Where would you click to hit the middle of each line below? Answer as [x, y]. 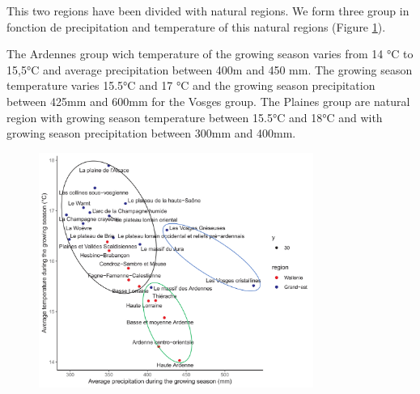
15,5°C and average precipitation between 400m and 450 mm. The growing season [210, 69]
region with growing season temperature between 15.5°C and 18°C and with [195, 117]
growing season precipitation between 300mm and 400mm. [151, 133]
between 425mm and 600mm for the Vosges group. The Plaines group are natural [208, 101]
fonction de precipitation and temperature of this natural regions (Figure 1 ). [196, 26]
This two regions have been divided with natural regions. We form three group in [208, 11]
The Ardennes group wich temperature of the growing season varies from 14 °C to [210, 54]
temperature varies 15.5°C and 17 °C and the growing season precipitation [191, 85]
